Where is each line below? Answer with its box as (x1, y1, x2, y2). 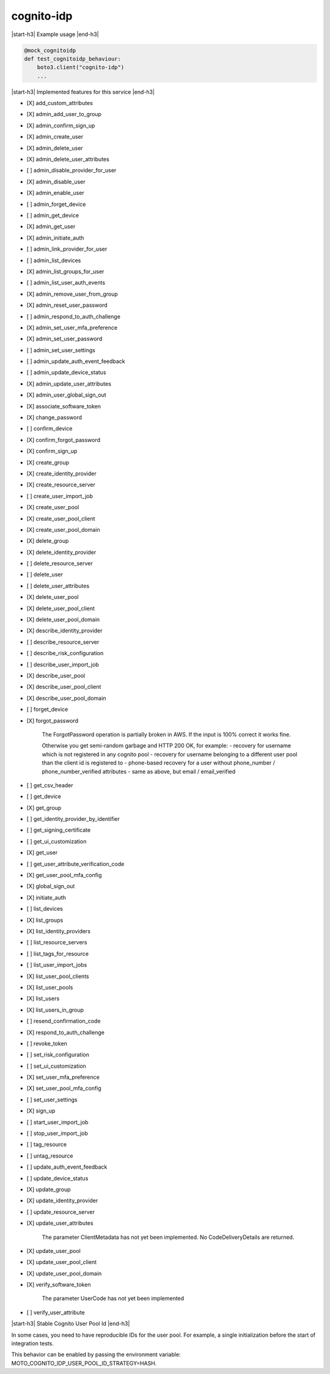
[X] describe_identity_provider (26, 627, 103, 634)
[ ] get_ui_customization (26, 837, 87, 845)
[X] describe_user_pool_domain (26, 694, 106, 702)
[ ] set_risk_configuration (26, 1051, 90, 1059)
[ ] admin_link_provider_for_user (26, 245, 108, 253)
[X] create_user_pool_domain (26, 526, 100, 533)
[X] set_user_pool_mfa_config (26, 1085, 102, 1092)
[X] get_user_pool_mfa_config (26, 872, 102, 879)
